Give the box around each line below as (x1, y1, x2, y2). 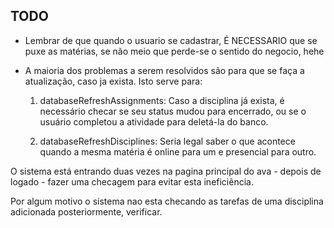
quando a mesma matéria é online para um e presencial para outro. (39, 145, 317, 158)
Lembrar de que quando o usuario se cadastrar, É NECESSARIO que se (24, 34, 318, 46)
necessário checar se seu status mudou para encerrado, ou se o (39, 105, 307, 117)
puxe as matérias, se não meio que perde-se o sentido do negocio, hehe (24, 45, 325, 57)
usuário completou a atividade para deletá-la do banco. (39, 115, 269, 128)
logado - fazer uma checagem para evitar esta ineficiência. (10, 175, 254, 188)
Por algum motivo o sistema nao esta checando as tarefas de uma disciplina (10, 195, 324, 207)
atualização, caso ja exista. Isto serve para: (24, 75, 203, 87)
